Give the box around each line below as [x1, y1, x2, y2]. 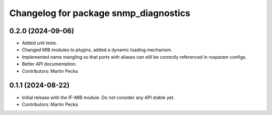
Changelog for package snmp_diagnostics [9, 8, 191, 19]
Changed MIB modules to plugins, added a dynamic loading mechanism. [22, 47, 172, 53]
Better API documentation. [22, 61, 77, 67]
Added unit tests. [22, 40, 57, 46]
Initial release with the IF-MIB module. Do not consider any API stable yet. [22, 94, 175, 100]
